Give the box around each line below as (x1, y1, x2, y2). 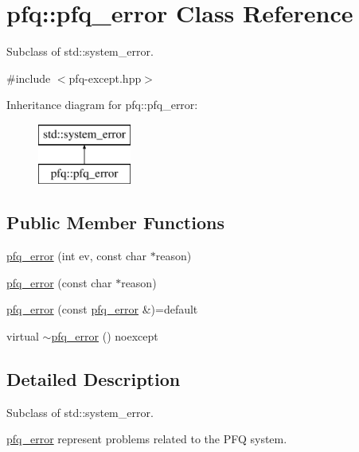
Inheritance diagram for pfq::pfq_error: (6, 96, 198, 113)
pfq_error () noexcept (51, 328, 158, 345)
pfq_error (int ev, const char (6, 247, 147, 264)
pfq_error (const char (6, 274, 112, 290)
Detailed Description (6, 367, 181, 392)
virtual (6, 328, 39, 345)
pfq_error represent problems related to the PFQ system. (6, 431, 287, 447)
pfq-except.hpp (68, 69, 142, 86)
